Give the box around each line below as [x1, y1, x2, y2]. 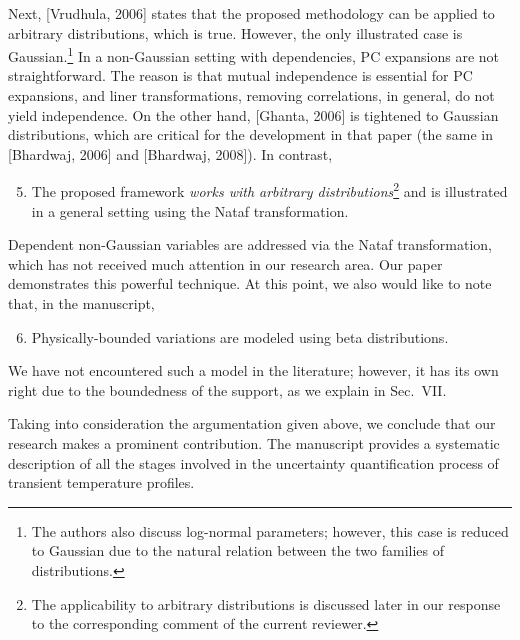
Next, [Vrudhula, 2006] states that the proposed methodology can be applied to [8, 3, 495, 23]
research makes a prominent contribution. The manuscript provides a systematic [8, 433, 500, 453]
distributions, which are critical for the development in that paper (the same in [8, 124, 494, 145]
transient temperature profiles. [8, 472, 195, 493]
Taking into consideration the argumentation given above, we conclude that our [8, 413, 496, 434]
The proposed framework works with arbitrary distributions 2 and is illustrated [31, 178, 508, 202]
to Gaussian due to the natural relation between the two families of [31, 540, 445, 561]
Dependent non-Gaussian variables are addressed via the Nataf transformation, [8, 234, 492, 255]
